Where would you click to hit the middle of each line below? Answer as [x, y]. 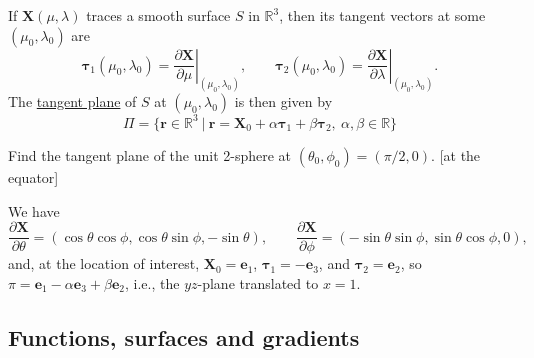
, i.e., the [152, 282]
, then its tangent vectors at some [382, 15]
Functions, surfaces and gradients [184, 336]
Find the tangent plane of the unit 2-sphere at [150, 154]
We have [34, 210]
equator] [33, 176]
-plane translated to [258, 282]
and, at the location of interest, [104, 263]
